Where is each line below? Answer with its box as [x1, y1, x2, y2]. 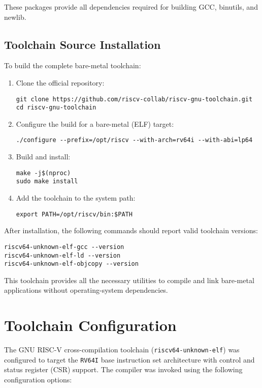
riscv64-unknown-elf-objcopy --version [4, 260, 139, 268]
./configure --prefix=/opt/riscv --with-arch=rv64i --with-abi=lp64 [16, 136, 253, 144]
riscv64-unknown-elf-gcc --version [4, 243, 124, 251]
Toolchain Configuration [4, 315, 177, 336]
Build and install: [16, 151, 71, 162]
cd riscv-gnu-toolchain [16, 104, 96, 112]
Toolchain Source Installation [4, 36, 161, 52]
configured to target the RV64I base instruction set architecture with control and [4, 354, 255, 365]
